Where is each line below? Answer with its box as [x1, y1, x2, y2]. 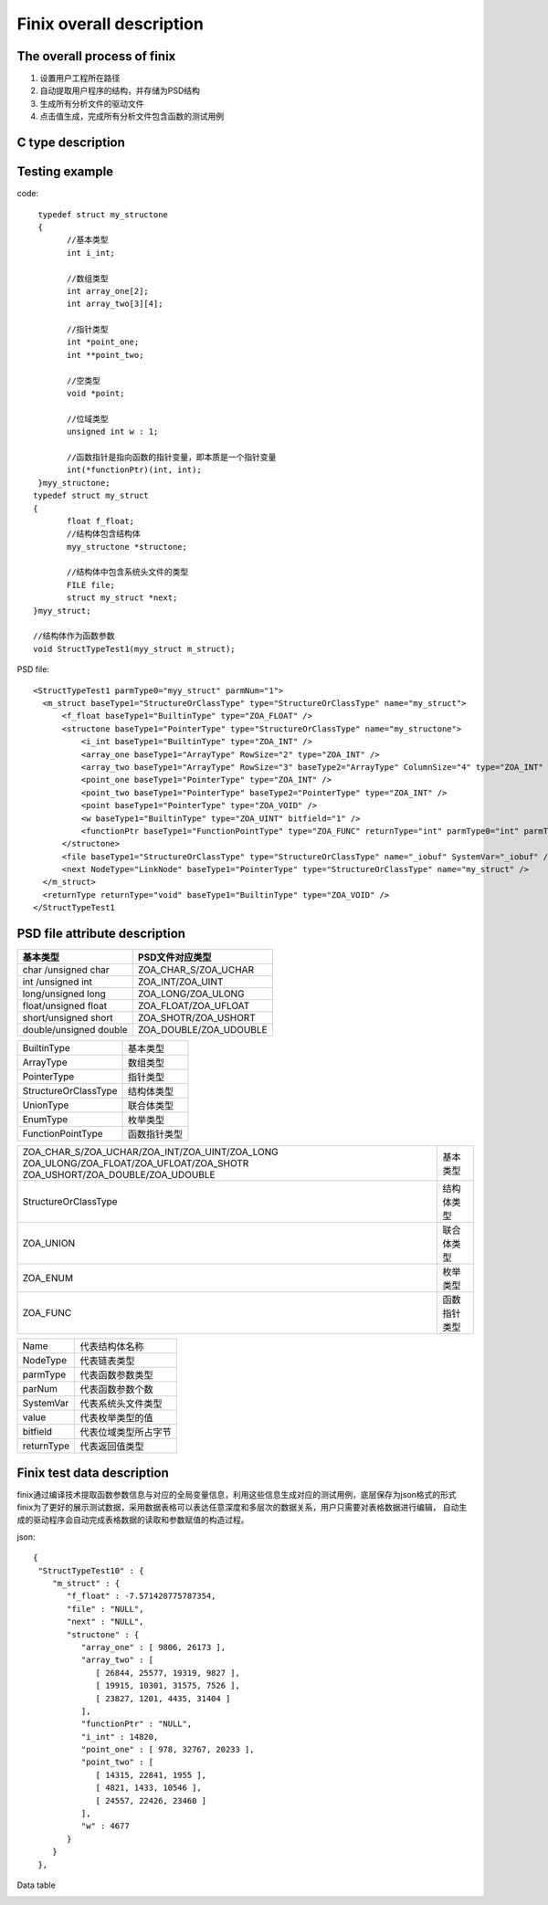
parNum [22, 1383, 58, 1395]
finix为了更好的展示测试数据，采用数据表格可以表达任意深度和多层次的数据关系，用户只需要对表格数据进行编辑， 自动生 [16, 1502, 468, 1513]
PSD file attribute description [16, 926, 186, 942]
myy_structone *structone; [67, 542, 187, 552]
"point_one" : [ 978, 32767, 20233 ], [80, 1744, 255, 1755]
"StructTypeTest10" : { [37, 1565, 144, 1575]
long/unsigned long [22, 987, 107, 1000]
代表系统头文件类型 [79, 1397, 163, 1410]
